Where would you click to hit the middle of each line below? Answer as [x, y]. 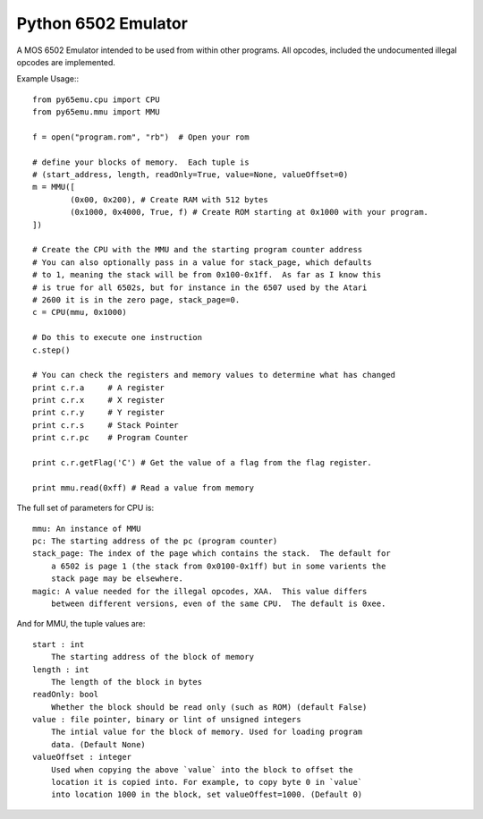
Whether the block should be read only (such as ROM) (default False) [209, 707]
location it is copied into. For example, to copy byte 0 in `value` [207, 782]
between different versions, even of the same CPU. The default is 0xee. [218, 603]
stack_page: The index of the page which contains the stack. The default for [212, 554]
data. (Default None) [98, 744]
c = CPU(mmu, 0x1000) [80, 312]
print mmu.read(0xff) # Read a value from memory [144, 487]
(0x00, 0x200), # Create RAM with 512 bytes [169, 200]
